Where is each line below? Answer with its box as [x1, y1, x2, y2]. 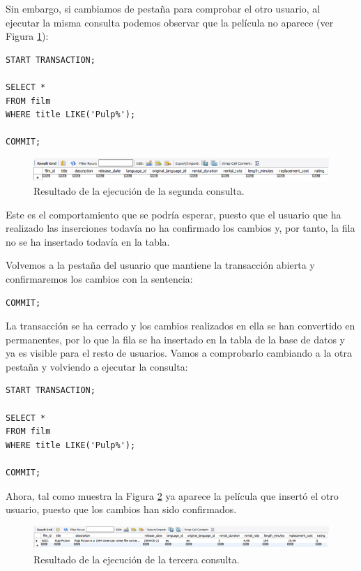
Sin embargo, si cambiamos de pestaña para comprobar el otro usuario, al [6, 1, 321, 15]
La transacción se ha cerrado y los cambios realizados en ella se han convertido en [6, 318, 355, 333]
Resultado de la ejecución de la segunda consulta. [33, 183, 245, 198]
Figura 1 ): [6, 29, 49, 43]
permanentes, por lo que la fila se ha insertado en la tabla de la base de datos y [6, 332, 345, 346]
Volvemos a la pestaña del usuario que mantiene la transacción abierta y [6, 258, 315, 272]
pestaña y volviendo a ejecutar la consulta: [6, 359, 188, 373]
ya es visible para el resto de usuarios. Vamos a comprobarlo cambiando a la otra [6, 346, 352, 360]
